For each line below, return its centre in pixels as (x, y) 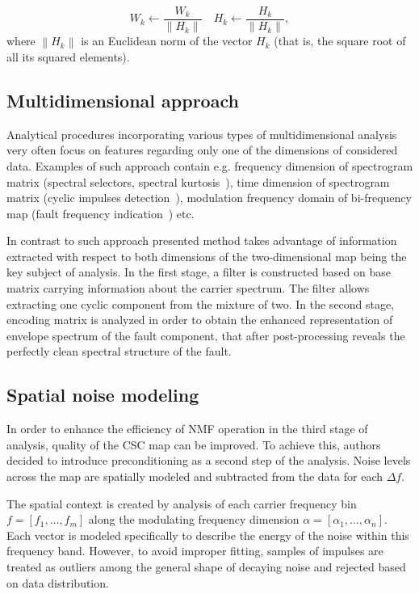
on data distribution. (58, 582)
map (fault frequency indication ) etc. (101, 213)
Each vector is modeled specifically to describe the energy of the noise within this (208, 535)
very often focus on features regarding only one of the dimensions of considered (202, 150)
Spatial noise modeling (103, 395)
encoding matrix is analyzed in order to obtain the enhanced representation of (200, 320)
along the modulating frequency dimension (194, 519)
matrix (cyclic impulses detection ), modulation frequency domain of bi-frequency (209, 198)
